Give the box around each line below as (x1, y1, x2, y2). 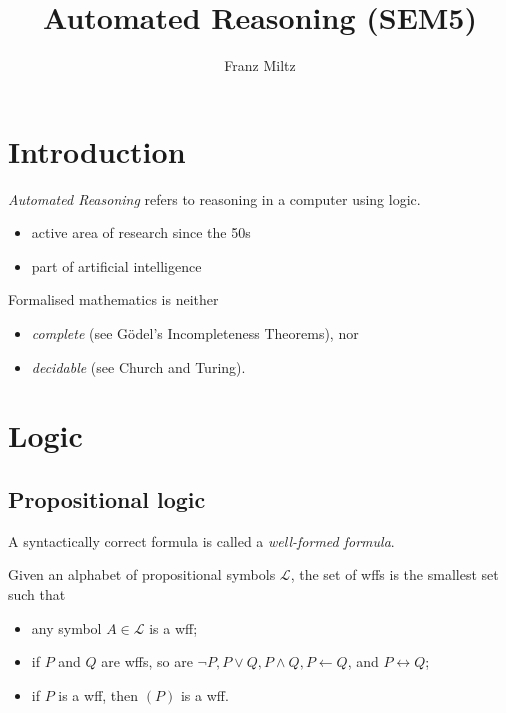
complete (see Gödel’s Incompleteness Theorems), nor (31, 323, 359, 344)
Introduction (8, 130, 186, 171)
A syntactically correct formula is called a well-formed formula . (8, 530, 395, 551)
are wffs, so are (101, 651, 193, 672)
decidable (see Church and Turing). (31, 356, 246, 377)
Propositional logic (8, 483, 206, 514)
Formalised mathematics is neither (8, 289, 219, 310)
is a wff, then (58, 684, 139, 705)
